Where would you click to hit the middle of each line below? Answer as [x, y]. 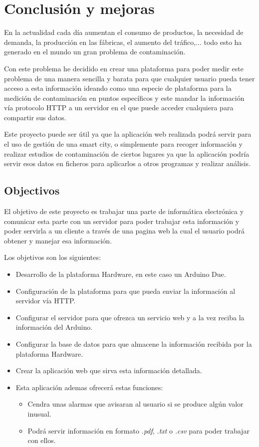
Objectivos [32, 190]
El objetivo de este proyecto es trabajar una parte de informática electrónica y [124, 211]
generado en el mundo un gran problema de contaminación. [95, 52]
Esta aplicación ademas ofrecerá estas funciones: [89, 387]
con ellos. [42, 440]
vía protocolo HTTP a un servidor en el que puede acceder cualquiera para [119, 108]
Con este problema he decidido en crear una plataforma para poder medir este [124, 68]
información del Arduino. [54, 327]
